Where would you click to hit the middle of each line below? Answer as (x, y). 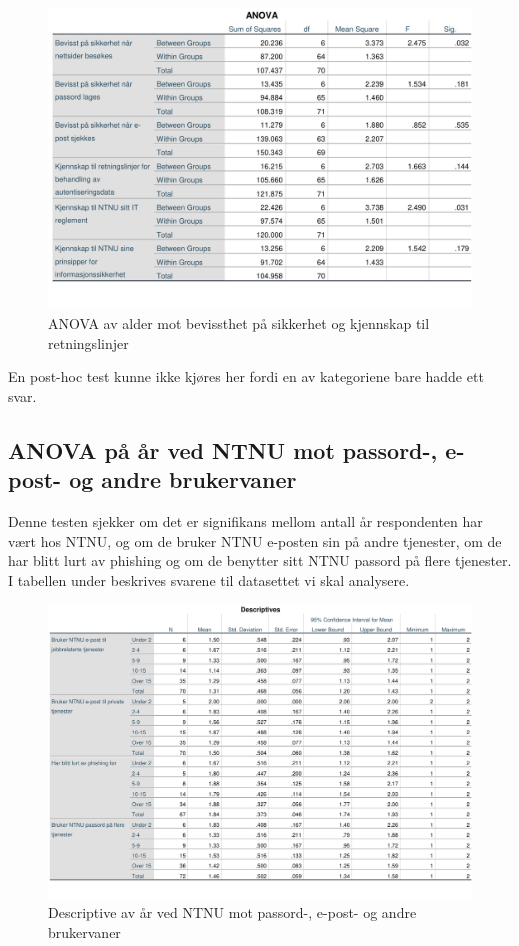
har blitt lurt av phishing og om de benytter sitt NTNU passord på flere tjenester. (260, 560)
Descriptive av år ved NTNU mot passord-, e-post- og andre (232, 912)
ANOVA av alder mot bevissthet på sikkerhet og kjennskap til (239, 323)
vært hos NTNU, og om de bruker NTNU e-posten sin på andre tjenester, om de (255, 540)
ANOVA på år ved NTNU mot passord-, (223, 449)
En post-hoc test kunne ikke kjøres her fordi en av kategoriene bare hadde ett (246, 376)
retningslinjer (88, 342)
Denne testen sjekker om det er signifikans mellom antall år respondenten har (245, 521)
